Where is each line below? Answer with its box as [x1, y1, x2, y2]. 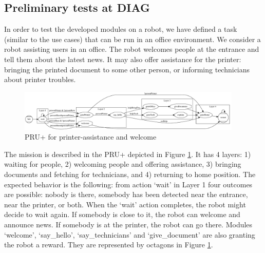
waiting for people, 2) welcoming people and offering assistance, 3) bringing [4, 159, 241, 169]
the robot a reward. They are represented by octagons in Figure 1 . [4, 239, 213, 250]
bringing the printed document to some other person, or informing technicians [4, 64, 250, 74]
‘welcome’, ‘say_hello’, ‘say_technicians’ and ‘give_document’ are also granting [4, 229, 255, 240]
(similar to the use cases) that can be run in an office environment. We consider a [4, 33, 261, 44]
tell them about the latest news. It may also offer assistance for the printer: [4, 53, 241, 64]
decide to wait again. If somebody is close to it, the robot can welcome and [4, 209, 240, 220]
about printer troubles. [4, 74, 76, 85]
